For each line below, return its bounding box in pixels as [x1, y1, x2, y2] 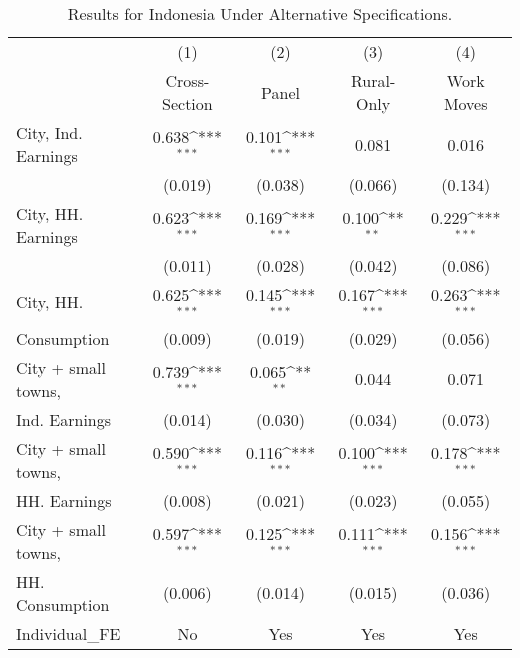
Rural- [350, 69, 396, 92]
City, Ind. [16, 121, 83, 144]
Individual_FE [16, 621, 121, 645]
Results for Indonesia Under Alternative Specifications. [67, 2, 453, 25]
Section [162, 92, 213, 115]
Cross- [165, 69, 210, 92]
